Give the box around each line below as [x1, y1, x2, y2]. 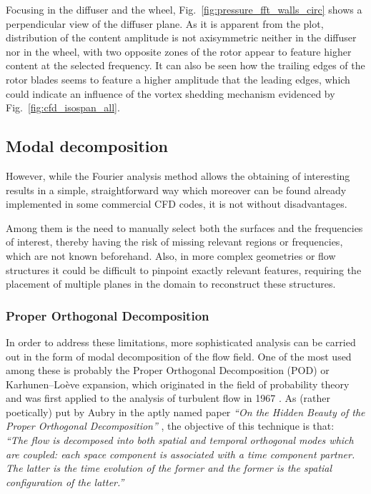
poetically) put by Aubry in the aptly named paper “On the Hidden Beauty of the [6, 404, 365, 419]
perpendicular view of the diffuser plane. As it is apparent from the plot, [6, 16, 324, 31]
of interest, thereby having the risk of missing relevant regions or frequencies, [6, 234, 343, 249]
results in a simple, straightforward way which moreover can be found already [6, 182, 347, 197]
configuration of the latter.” [6, 474, 124, 489]
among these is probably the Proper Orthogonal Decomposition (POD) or [6, 363, 330, 378]
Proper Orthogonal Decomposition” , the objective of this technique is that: [6, 418, 335, 433]
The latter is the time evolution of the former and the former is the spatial [6, 460, 332, 475]
